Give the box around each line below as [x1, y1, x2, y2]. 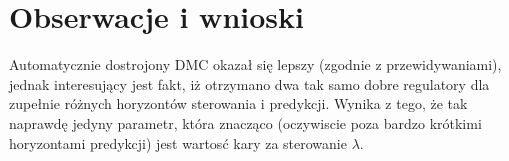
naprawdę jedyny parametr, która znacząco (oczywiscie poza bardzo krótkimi [9, 112, 482, 133]
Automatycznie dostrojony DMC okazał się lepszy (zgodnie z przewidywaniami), [9, 54, 502, 75]
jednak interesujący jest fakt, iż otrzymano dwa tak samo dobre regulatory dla [9, 73, 490, 94]
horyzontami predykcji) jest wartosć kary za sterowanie [9, 132, 347, 153]
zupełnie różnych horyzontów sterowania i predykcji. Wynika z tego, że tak [9, 93, 468, 114]
